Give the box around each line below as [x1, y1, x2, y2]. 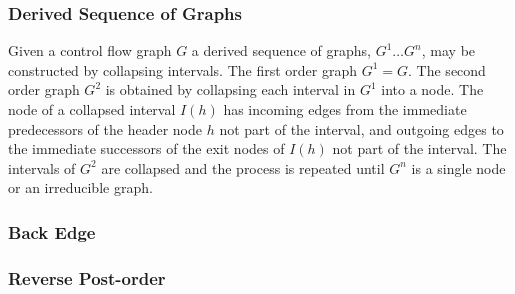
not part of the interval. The [332, 138, 507, 159]
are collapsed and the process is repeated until [101, 157, 385, 178]
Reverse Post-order [8, 265, 166, 290]
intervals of [8, 157, 76, 178]
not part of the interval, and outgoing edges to [219, 118, 504, 139]
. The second [408, 59, 486, 80]
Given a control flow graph [8, 40, 172, 61]
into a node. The [381, 79, 484, 100]
